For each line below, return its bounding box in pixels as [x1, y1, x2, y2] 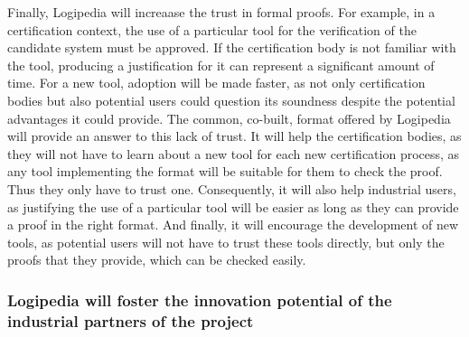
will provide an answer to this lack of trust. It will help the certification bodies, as [7, 126, 462, 145]
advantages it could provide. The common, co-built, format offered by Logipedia [7, 108, 451, 127]
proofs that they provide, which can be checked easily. [7, 250, 306, 269]
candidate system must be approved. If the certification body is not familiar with [7, 38, 456, 57]
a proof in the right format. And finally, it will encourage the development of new [7, 215, 459, 234]
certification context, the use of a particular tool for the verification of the [7, 20, 417, 39]
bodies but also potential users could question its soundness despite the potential [7, 90, 455, 109]
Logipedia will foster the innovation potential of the [7, 288, 392, 311]
